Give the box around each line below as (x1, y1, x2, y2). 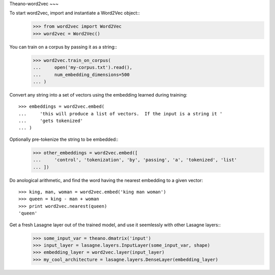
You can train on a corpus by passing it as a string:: (9, 44, 117, 50)
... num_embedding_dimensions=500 (33, 72, 130, 77)
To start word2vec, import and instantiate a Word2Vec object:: (9, 10, 140, 16)
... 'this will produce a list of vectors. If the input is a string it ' (18, 111, 223, 116)
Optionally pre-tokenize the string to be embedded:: (9, 136, 119, 142)
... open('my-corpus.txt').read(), (33, 65, 132, 71)
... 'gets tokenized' (18, 118, 84, 124)
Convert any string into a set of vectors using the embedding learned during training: (9, 91, 188, 98)
